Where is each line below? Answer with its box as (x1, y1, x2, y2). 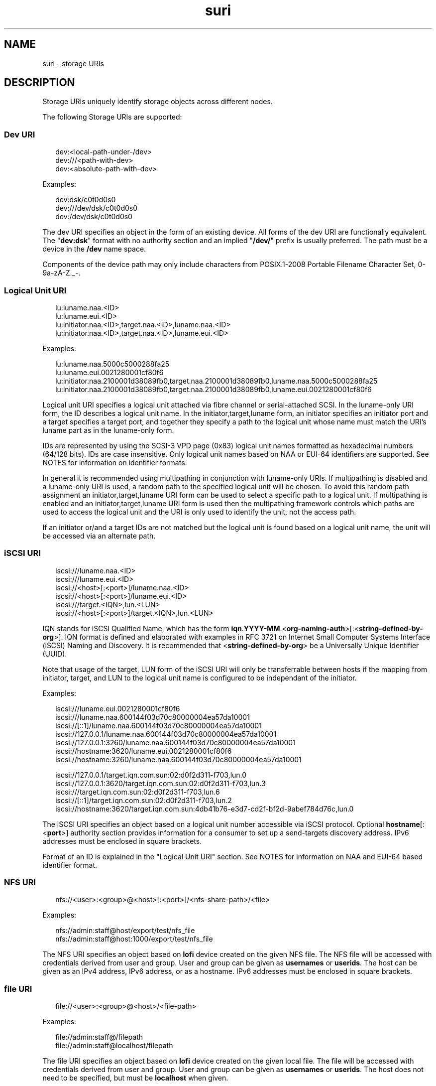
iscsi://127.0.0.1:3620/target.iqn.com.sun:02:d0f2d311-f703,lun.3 (55, 779, 266, 788)
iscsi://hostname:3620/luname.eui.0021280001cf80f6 (55, 746, 232, 755)
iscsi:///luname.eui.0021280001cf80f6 (55, 704, 180, 713)
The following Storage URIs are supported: (42, 113, 182, 122)
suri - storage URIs (42, 59, 104, 68)
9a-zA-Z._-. (42, 269, 81, 277)
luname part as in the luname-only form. (42, 425, 174, 434)
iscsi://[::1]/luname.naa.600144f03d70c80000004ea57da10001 (55, 721, 262, 730)
